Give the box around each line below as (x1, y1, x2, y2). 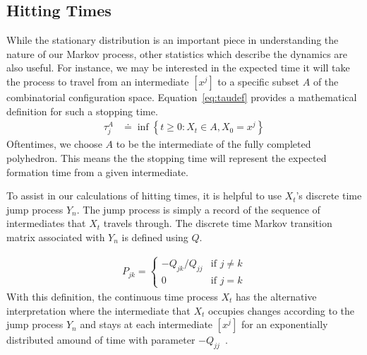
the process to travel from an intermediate (6, 74, 189, 88)
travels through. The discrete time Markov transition (103, 216, 332, 231)
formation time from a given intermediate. (6, 164, 188, 179)
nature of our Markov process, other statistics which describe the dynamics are (6, 46, 348, 61)
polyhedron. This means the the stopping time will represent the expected (6, 150, 327, 165)
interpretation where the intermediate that (6, 303, 191, 318)
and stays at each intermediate (80, 317, 213, 332)
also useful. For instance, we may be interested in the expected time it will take (6, 60, 350, 75)
